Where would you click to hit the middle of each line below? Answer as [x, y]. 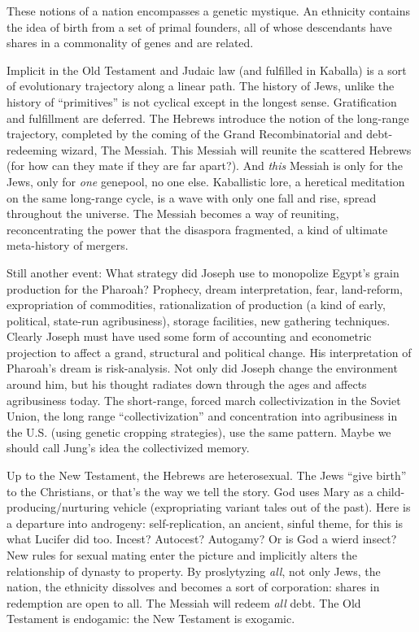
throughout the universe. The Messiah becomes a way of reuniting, [173, 214]
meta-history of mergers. [68, 245]
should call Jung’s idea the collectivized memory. [128, 448]
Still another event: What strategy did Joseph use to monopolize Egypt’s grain [203, 272]
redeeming [32, 149]
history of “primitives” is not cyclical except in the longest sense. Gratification [202, 101]
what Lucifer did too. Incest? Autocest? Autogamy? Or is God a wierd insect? [202, 539]
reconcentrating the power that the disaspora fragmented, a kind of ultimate [197, 229]
